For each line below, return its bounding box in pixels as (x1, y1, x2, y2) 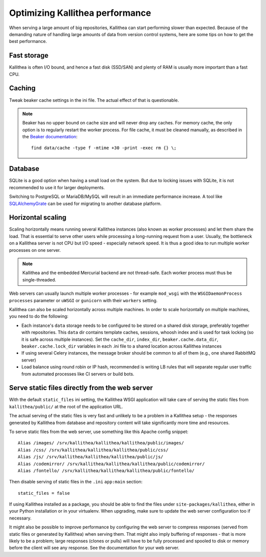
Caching (9, 84, 36, 92)
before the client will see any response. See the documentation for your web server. (9, 545, 180, 551)
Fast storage (9, 51, 49, 60)
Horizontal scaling (9, 213, 66, 222)
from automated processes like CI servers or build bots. (21, 371, 134, 377)
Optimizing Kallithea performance (9, 7, 151, 18)
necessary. (9, 515, 32, 521)
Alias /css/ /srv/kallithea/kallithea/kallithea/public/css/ (18, 447, 168, 453)
